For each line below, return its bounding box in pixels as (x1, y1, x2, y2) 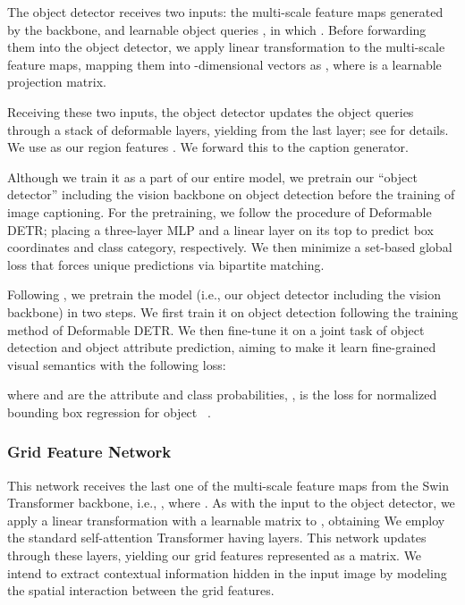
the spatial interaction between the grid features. (7, 581, 275, 600)
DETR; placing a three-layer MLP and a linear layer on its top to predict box (7, 220, 434, 239)
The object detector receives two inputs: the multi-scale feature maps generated (7, 3, 444, 21)
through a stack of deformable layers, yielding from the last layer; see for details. (7, 120, 449, 139)
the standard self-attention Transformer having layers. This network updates (7, 528, 427, 547)
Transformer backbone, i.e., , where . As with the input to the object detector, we (7, 493, 455, 512)
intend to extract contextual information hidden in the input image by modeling (7, 563, 447, 582)
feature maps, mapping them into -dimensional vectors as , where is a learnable (7, 55, 442, 73)
